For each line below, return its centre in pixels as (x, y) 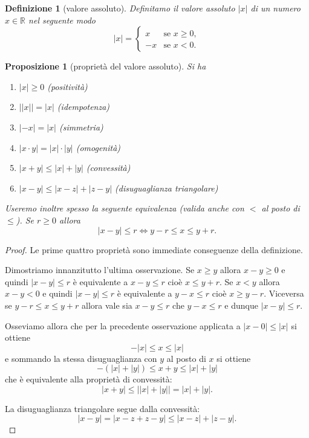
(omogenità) (98, 147)
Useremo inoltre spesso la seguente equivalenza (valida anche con (125, 208)
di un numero (275, 8)
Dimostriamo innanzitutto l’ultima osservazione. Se (100, 270)
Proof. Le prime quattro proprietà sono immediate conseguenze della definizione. (154, 249)
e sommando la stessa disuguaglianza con (81, 358)
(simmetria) (81, 127)
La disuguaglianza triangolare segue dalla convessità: (102, 408)
